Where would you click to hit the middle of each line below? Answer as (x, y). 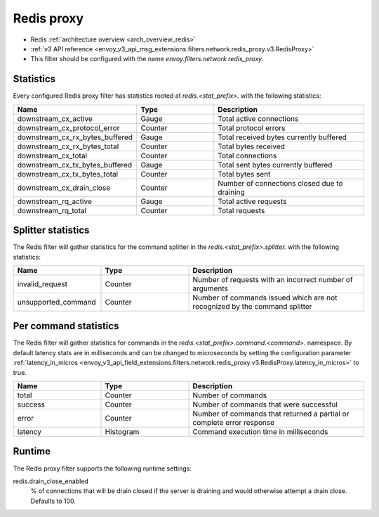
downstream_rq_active (55, 201)
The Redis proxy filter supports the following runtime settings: (102, 468)
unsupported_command (56, 302)
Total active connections (258, 118)
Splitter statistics (51, 230)
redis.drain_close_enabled (51, 481)
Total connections (247, 155)
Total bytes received (252, 146)
